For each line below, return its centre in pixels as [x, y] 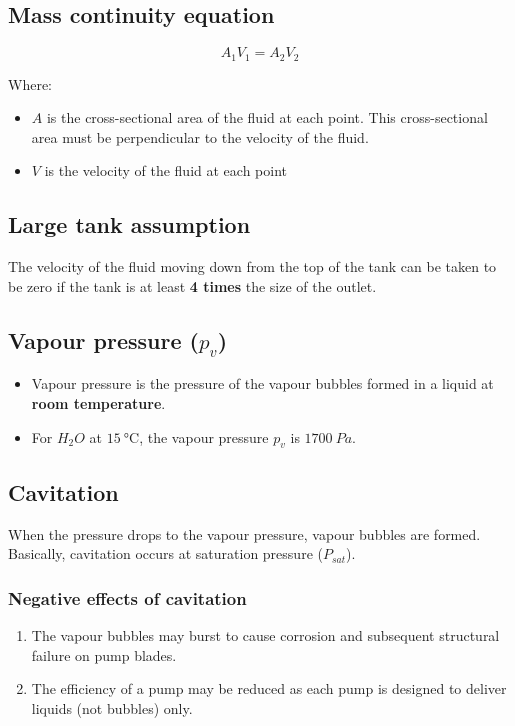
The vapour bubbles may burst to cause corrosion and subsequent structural [265, 635]
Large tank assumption [129, 224]
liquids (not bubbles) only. [112, 707]
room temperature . [98, 403]
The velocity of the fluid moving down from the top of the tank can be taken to [252, 266]
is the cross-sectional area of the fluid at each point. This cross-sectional [267, 117]
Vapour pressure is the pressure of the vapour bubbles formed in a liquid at [262, 383]
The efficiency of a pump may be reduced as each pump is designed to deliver [269, 688]
